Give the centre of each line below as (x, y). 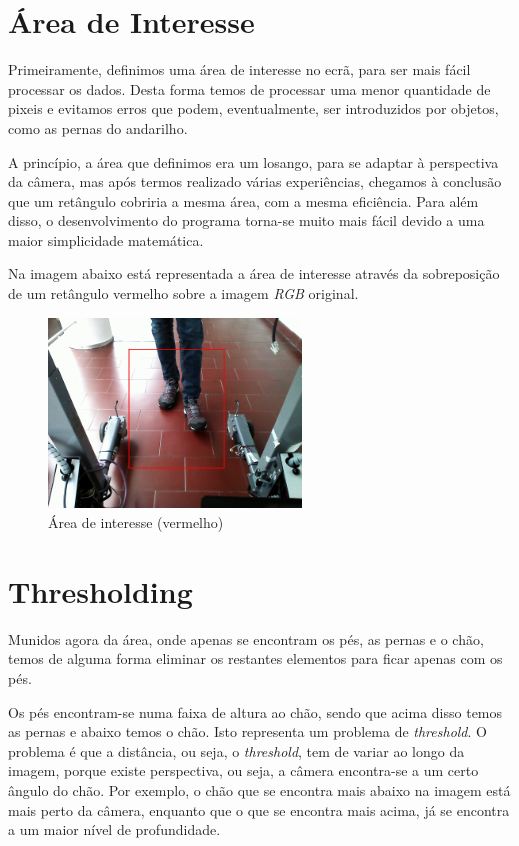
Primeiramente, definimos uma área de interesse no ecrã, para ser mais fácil (239, 69)
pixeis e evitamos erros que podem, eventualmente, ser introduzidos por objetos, (253, 108)
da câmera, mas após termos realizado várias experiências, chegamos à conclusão (255, 181)
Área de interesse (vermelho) (136, 522)
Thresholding (100, 590)
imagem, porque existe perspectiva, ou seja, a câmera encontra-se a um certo (243, 770)
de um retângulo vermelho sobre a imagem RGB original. (183, 293)
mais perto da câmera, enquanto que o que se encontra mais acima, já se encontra (259, 809)
